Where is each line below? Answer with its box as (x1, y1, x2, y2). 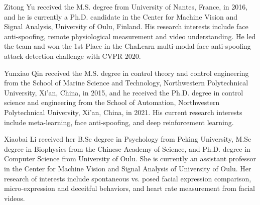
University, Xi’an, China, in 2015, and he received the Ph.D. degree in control (4, 87, 243, 97)
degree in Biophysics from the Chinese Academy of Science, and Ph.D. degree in (4, 143, 250, 154)
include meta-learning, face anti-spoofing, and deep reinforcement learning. (4, 117, 234, 127)
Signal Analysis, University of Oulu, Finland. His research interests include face (4, 21, 248, 32)
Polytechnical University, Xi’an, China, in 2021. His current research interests (4, 107, 242, 117)
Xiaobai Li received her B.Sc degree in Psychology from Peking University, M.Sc (4, 134, 251, 144)
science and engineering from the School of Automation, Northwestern (4, 97, 220, 108)
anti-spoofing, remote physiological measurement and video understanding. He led (4, 31, 256, 41)
